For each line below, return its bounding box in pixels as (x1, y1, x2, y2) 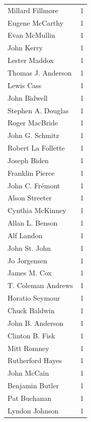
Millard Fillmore (8, 5, 58, 15)
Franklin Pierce (8, 167, 55, 178)
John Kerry (8, 42, 43, 53)
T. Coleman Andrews (8, 280, 73, 291)
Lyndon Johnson (8, 405, 59, 415)
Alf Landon (8, 230, 43, 240)
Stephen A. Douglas (8, 105, 69, 115)
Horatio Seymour (8, 293, 60, 303)
